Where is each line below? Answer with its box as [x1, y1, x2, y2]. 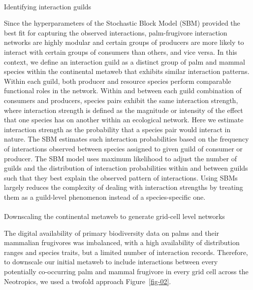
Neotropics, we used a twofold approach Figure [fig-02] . [4, 276, 171, 286]
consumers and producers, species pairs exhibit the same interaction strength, [4, 95, 238, 105]
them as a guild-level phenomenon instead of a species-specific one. [4, 191, 206, 202]
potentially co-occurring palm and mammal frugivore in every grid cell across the [4, 266, 249, 277]
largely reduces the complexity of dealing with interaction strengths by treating [4, 182, 243, 192]
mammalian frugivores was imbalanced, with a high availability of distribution [4, 237, 240, 248]
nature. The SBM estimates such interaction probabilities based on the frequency [4, 134, 249, 144]
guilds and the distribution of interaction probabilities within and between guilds [4, 163, 248, 173]
